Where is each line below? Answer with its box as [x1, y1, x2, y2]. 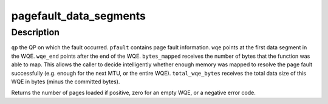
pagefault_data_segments [11, 9, 146, 23]
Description [11, 27, 60, 38]
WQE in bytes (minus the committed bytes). [11, 78, 120, 85]
